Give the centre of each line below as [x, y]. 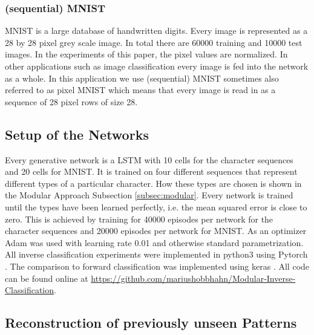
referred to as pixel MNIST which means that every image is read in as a [140, 90]
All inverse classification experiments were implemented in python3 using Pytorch [156, 254]
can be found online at [47, 278]
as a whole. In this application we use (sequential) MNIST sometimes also [142, 78]
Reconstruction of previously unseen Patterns [151, 323]
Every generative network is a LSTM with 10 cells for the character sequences [149, 159]
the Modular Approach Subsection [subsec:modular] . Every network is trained [149, 195]
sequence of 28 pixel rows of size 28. [71, 101]
